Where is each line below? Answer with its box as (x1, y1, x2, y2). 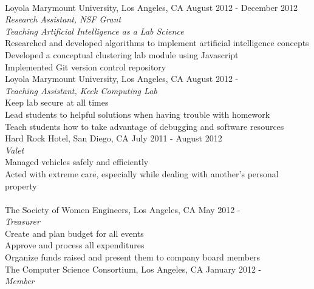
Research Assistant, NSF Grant (5, 13, 121, 25)
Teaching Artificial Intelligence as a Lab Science (5, 24, 184, 37)
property (5, 179, 37, 192)
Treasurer (5, 215, 40, 228)
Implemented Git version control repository (5, 60, 166, 73)
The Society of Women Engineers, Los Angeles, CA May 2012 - (5, 203, 241, 216)
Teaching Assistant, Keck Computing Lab (5, 84, 157, 97)
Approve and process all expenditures (5, 239, 145, 251)
